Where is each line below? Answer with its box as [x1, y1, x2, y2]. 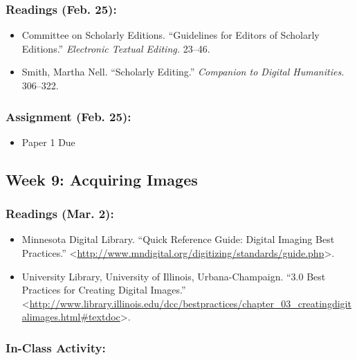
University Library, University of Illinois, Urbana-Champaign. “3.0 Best [21, 269, 326, 283]
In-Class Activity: [6, 339, 106, 356]
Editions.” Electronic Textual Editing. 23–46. [21, 41, 210, 55]
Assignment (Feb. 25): [6, 107, 131, 125]
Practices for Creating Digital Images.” [21, 282, 186, 297]
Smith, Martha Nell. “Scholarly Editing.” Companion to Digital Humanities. [21, 64, 345, 79]
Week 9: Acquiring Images [6, 168, 198, 190]
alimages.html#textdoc [21, 309, 120, 324]
